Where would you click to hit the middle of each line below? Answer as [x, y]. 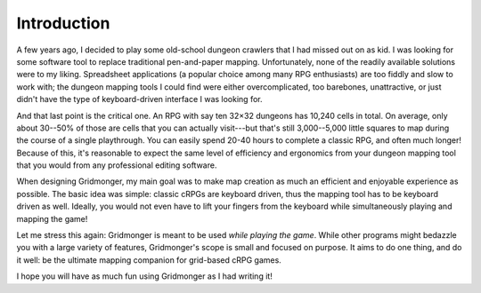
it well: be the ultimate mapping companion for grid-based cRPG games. [149, 260]
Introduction [63, 23]
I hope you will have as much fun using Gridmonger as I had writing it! [145, 276]
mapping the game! [52, 218]
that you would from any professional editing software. [117, 165]
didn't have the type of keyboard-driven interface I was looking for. [139, 99]
